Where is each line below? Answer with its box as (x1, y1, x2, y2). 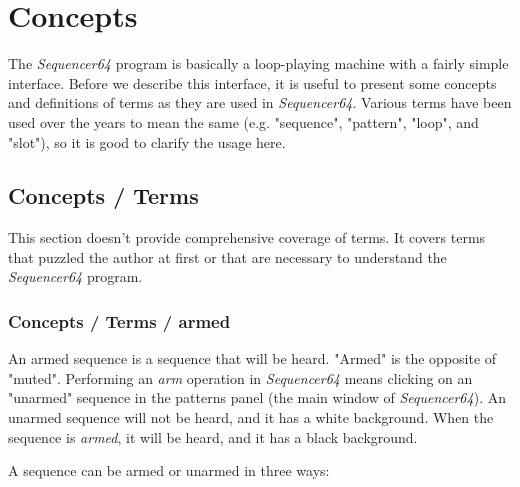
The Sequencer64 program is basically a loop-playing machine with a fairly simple (8, 53, 509, 74)
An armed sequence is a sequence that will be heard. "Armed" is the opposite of (8, 348, 497, 369)
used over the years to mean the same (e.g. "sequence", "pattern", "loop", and (8, 111, 479, 132)
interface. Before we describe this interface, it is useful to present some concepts (8, 72, 497, 93)
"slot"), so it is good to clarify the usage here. (8, 131, 286, 152)
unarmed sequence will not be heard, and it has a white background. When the (8, 407, 494, 428)
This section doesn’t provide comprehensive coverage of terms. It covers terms (8, 227, 486, 248)
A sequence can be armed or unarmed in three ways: (8, 460, 330, 481)
